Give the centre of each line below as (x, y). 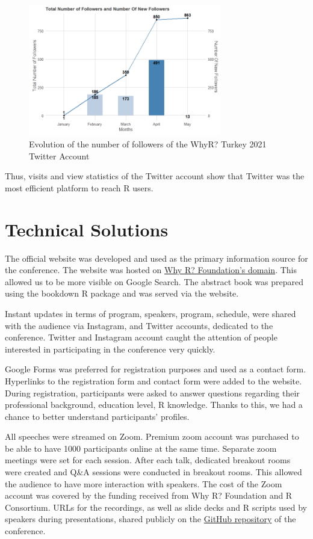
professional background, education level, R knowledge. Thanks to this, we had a (154, 405)
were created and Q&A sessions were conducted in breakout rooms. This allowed (153, 472)
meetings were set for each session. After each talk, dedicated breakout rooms (148, 460)
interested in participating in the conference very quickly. (110, 349)
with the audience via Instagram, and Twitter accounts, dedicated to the (139, 325)
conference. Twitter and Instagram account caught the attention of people (141, 337)
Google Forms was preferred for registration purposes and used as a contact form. (156, 369)
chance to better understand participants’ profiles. (97, 416)
